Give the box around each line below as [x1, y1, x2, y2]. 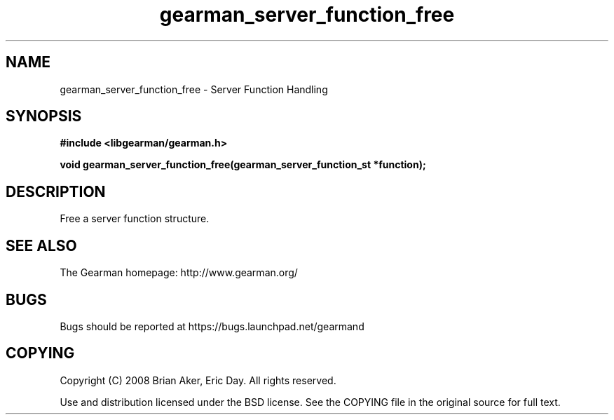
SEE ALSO [6, 236, 77, 255]
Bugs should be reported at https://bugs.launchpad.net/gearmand [60, 320, 364, 332]
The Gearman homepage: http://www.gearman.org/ [60, 266, 298, 279]
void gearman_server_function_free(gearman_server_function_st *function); [60, 158, 426, 171]
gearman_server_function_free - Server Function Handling [60, 83, 328, 95]
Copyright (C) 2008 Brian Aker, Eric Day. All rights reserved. [60, 374, 336, 386]
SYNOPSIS [6, 107, 82, 126]
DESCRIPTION [6, 182, 106, 201]
